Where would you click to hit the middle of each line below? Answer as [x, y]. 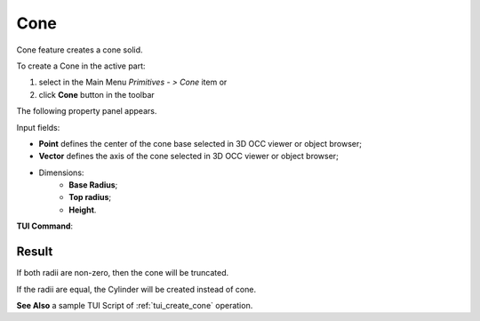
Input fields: [38, 127]
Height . [83, 210]
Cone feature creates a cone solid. [80, 50]
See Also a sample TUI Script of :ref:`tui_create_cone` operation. [135, 305]
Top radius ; [90, 197]
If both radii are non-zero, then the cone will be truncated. [123, 273]
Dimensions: [61, 173]
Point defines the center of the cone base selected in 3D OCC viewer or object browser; [200, 143]
